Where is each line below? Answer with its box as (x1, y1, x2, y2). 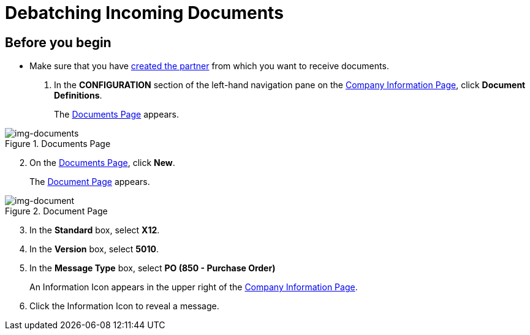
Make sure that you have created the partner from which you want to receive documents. (29, 61, 389, 72)
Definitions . (54, 90, 102, 101)
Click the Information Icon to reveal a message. (29, 301, 219, 312)
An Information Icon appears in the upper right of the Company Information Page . (29, 282, 358, 293)
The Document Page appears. (29, 176, 150, 187)
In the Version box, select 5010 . (29, 244, 159, 255)
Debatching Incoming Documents (5, 2, 284, 23)
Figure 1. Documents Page (5, 138, 111, 149)
